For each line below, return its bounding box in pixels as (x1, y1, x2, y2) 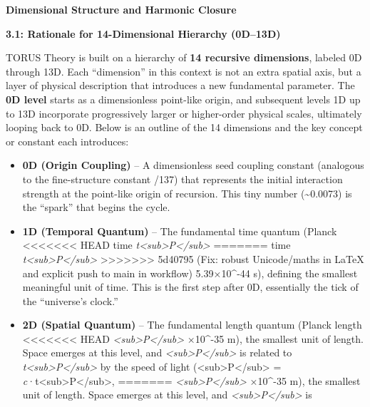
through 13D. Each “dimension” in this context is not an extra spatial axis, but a (6, 63, 361, 78)
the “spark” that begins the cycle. (22, 200, 170, 215)
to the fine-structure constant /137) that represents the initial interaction (22, 171, 343, 186)
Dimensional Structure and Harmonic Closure (6, 2, 237, 16)
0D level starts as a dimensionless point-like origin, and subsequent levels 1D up (6, 91, 361, 106)
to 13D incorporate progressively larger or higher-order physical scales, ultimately (6, 105, 362, 120)
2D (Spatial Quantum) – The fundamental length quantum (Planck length (22, 317, 362, 332)
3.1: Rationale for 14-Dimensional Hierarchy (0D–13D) (6, 26, 281, 41)
